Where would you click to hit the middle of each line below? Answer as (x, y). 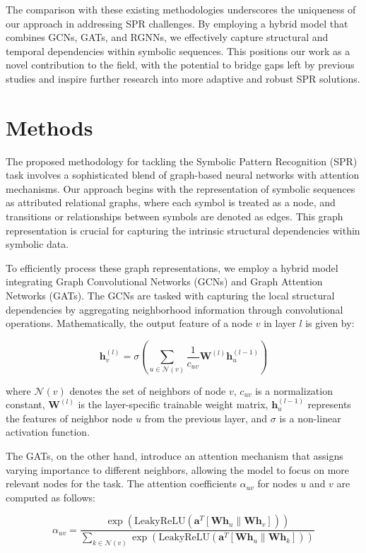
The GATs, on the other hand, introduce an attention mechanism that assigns (175, 455)
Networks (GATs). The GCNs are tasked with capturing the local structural (170, 296)
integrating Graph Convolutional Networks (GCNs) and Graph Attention (164, 281)
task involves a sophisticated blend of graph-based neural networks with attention (183, 175)
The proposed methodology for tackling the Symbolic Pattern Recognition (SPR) (182, 161)
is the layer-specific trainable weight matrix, (173, 404)
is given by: (330, 323)
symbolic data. (37, 244)
